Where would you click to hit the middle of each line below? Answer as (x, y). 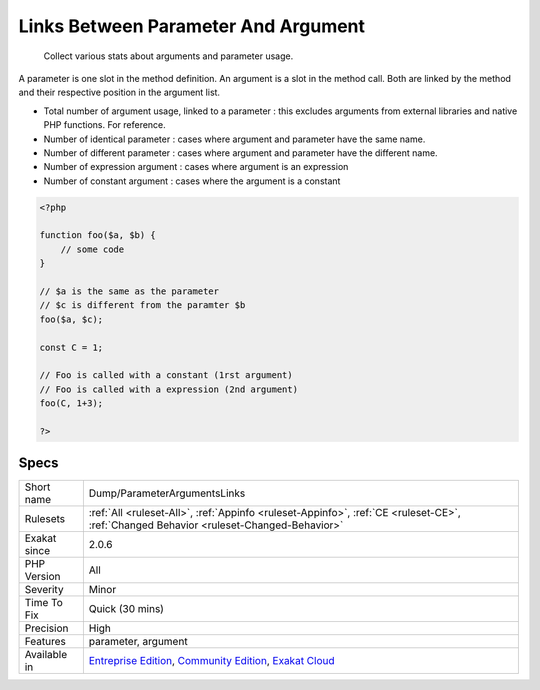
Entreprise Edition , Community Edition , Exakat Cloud (211, 661)
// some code (92, 249)
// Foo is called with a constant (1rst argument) (166, 375)
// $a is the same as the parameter (129, 291)
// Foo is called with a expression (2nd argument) (169, 389)
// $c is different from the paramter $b (142, 305)
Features (45, 642)
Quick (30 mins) (126, 609)
